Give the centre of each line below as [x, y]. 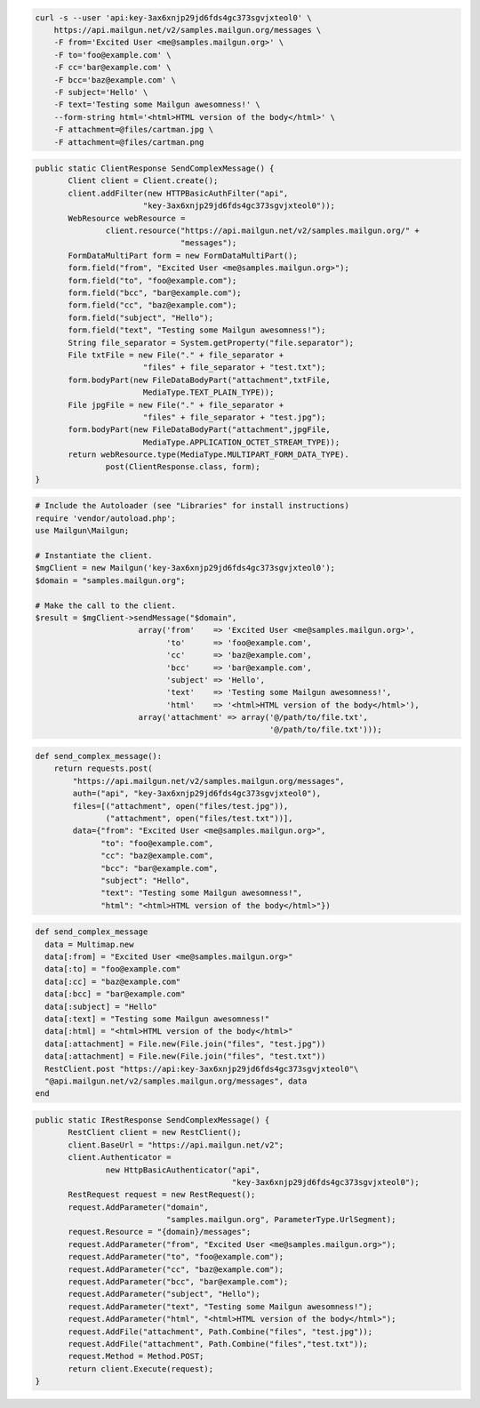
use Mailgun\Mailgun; [82, 531]
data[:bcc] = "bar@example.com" [115, 994]
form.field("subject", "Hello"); [140, 317]
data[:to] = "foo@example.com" [113, 969]
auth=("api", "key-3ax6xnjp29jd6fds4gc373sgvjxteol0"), [197, 794]
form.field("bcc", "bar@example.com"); [155, 292]
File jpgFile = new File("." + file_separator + [176, 405]
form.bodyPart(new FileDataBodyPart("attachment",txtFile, [199, 380]
